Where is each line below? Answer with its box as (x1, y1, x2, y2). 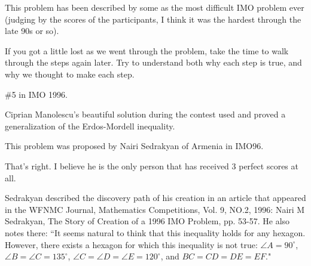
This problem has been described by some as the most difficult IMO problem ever (5, 1, 304, 13)
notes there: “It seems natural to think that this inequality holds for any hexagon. (5, 226, 306, 239)
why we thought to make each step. (5, 67, 135, 80)
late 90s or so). (5, 24, 59, 37)
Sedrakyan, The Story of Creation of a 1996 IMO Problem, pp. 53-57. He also (5, 215, 290, 227)
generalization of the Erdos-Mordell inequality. (5, 119, 175, 132)
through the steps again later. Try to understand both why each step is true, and (5, 56, 302, 69)
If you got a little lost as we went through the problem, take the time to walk (5, 44, 289, 57)
